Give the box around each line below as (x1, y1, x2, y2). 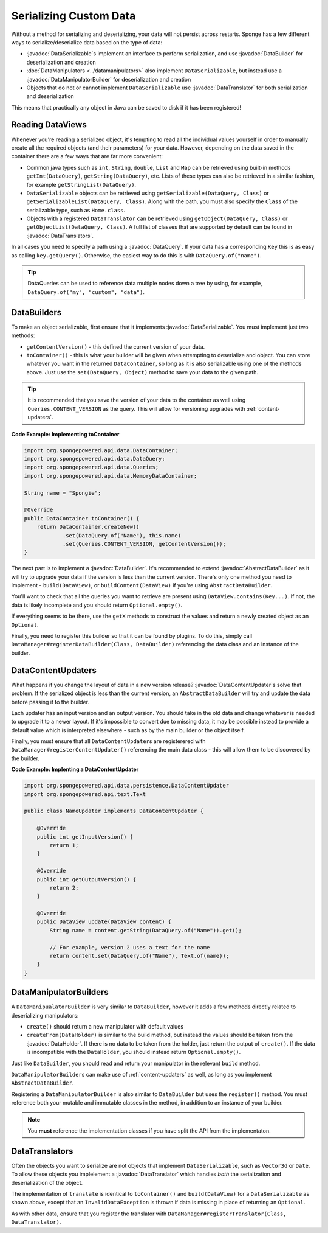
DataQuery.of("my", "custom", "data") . (27, 288, 145, 295)
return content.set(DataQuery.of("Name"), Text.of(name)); (49, 952, 230, 960)
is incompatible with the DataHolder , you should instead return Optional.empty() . (26, 1049, 241, 1056)
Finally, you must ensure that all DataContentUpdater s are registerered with (11, 738, 206, 745)
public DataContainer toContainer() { (24, 515, 140, 522)
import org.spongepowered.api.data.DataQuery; (24, 455, 165, 463)
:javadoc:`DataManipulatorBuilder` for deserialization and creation (26, 75, 191, 83)
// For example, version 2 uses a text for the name (49, 944, 210, 951)
